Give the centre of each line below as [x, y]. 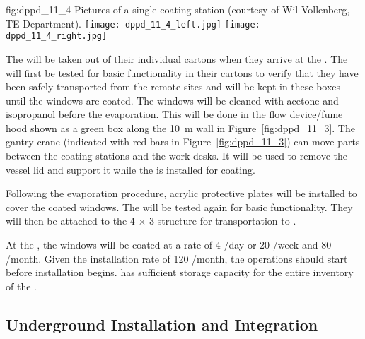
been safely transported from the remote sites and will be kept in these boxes [173, 87]
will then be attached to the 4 [70, 221]
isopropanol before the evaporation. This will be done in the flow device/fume [174, 114]
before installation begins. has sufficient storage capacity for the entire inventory [180, 272]
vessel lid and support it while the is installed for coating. [131, 169]
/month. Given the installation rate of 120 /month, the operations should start [177, 258]
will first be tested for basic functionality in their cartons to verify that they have [182, 72]
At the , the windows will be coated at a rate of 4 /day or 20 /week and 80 [169, 245]
